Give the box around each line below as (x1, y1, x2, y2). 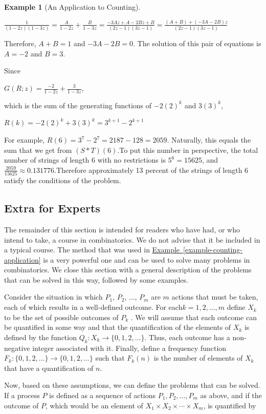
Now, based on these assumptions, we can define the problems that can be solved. (4, 380, 260, 390)
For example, (4, 134, 45, 145)
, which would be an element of (45, 400, 143, 410)
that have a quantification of (4, 362, 94, 373)
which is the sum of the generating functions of (4, 100, 152, 110)
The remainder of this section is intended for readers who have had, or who (4, 224, 240, 234)
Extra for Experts (4, 200, 100, 216)
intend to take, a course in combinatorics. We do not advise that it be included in (4, 234, 260, 245)
